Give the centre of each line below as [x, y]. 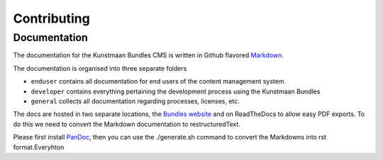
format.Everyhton [39, 147]
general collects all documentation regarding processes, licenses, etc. [135, 101]
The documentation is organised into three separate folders [100, 68]
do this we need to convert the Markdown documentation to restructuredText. [127, 124]
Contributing [51, 18]
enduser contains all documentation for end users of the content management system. [159, 81]
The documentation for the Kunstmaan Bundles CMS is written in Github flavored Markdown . [148, 55]
